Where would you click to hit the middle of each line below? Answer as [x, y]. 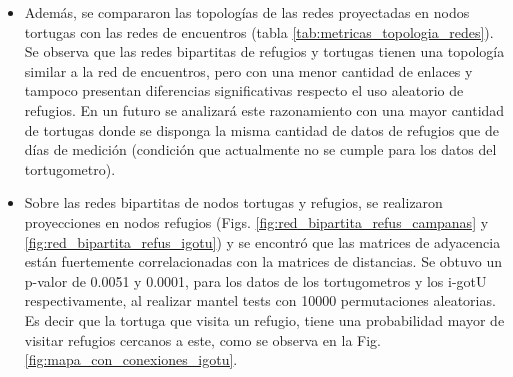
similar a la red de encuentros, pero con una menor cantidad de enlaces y [248, 70]
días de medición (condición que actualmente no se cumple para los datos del [260, 149]
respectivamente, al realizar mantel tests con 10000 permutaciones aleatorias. [260, 300]
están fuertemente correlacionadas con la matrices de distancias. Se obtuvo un [263, 261]
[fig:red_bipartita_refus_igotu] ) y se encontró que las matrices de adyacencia [262, 241]
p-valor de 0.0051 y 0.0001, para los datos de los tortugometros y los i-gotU [255, 280]
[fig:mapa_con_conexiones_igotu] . [131, 359]
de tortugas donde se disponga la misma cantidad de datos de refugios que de [261, 129]
